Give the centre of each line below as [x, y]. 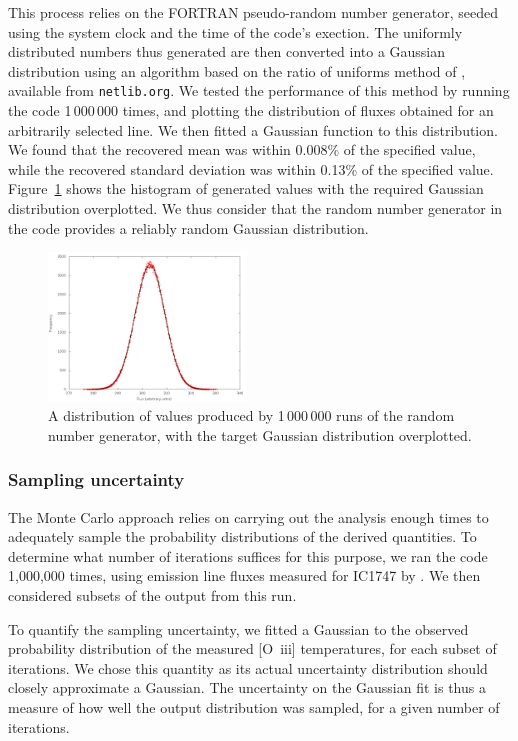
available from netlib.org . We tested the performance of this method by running [259, 90]
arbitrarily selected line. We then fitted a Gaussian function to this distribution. [253, 129]
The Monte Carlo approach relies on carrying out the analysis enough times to [248, 516]
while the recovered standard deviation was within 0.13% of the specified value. [251, 168]
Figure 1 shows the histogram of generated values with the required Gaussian [246, 188]
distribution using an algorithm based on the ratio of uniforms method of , [237, 70]
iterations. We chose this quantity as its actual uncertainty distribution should [248, 667]
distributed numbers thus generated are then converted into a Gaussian [227, 51]
